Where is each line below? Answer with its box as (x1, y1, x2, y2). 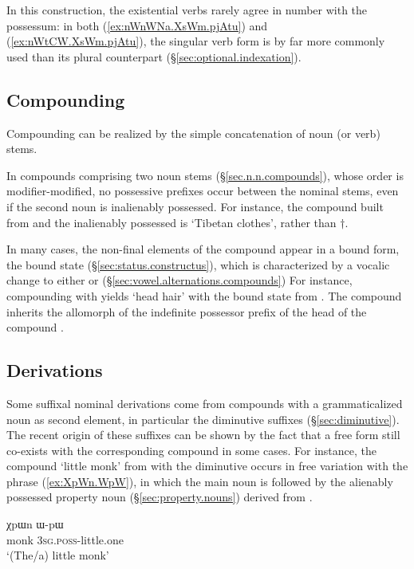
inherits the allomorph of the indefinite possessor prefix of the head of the (6, 303, 367, 320)
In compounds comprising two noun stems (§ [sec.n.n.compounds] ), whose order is (6, 167, 404, 183)
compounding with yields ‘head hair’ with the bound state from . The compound (6, 287, 402, 304)
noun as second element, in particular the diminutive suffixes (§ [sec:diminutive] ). (6, 410, 400, 427)
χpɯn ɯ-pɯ (6, 516, 64, 532)
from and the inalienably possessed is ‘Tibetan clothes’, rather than (6, 214, 337, 230)
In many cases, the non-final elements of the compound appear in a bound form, (6, 241, 400, 257)
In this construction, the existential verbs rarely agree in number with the (6, 2, 368, 18)
